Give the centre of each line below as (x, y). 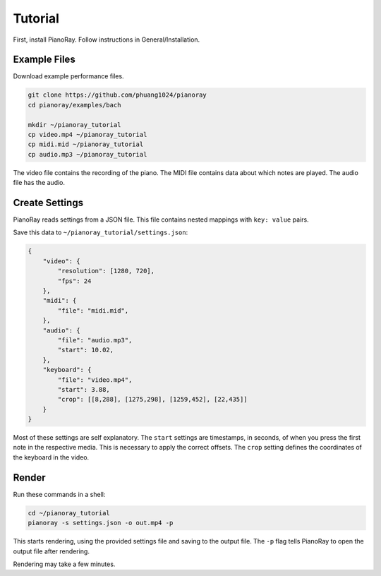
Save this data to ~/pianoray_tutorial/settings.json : (101, 232)
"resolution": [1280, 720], (106, 271)
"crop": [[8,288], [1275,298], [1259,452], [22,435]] (152, 400)
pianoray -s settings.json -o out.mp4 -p (101, 523)
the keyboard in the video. (51, 457)
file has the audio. (39, 183)
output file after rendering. (51, 551)
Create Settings (48, 202)
